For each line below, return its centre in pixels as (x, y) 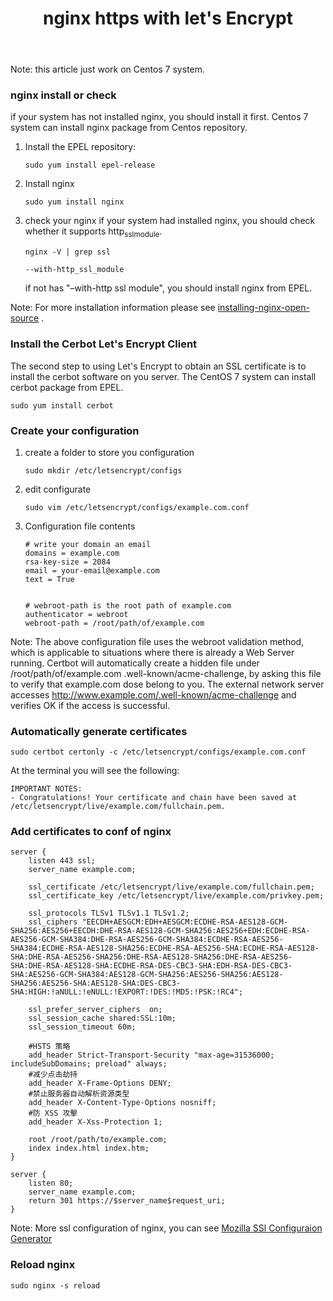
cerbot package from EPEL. (67, 387)
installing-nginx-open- (263, 308)
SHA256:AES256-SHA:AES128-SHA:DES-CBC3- (96, 983)
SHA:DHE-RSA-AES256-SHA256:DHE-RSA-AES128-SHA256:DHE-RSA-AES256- (151, 957)
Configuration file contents (80, 526)
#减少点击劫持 (53, 1075)
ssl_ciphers (53, 922)
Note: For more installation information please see (113, 308)
